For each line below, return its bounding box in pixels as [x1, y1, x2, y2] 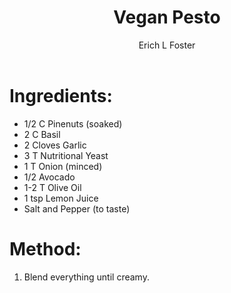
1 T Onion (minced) [23, 160, 103, 172]
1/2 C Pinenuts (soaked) [23, 117, 123, 130]
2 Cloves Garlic [23, 139, 87, 151]
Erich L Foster [138, 39, 196, 51]
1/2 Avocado [23, 171, 76, 183]
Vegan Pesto [113, 6, 221, 29]
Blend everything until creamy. [23, 271, 150, 283]
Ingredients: [9, 84, 113, 107]
